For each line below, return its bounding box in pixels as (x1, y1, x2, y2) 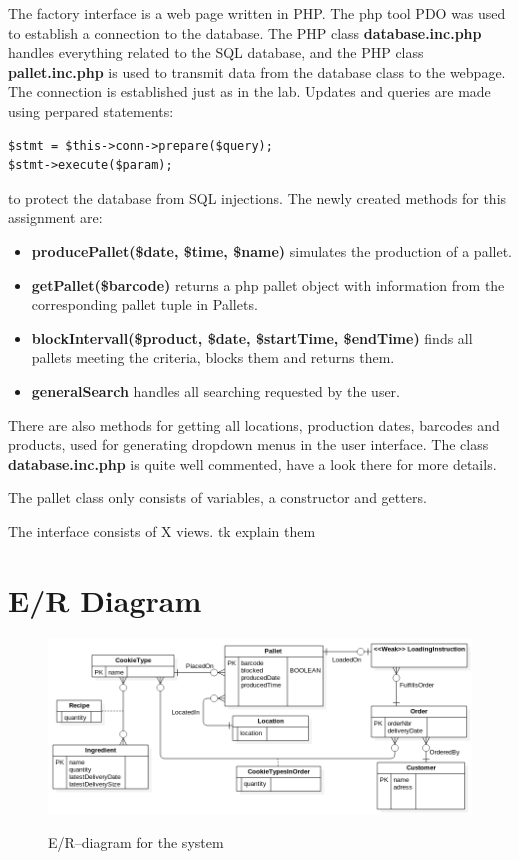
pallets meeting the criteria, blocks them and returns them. (31, 347, 395, 368)
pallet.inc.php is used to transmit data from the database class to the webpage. (8, 61, 506, 82)
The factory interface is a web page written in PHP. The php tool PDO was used (8, 3, 506, 23)
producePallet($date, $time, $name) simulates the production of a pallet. (31, 240, 512, 261)
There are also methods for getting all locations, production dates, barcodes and (8, 414, 500, 435)
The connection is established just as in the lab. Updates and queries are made (8, 81, 491, 102)
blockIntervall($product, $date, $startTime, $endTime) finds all (31, 327, 473, 348)
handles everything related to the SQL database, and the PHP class (8, 42, 424, 63)
